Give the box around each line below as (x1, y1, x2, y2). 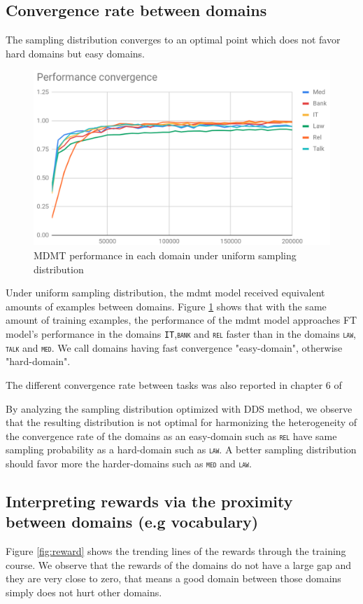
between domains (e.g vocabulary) (6, 511, 259, 533)
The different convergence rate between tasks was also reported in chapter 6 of (6, 377, 342, 392)
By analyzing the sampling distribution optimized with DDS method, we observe (6, 401, 353, 416)
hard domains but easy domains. (6, 46, 145, 60)
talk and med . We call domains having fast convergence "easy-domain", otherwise (6, 340, 343, 355)
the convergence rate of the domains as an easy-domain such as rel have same (6, 428, 337, 443)
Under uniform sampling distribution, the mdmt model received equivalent (6, 285, 325, 300)
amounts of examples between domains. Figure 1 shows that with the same (6, 298, 327, 313)
